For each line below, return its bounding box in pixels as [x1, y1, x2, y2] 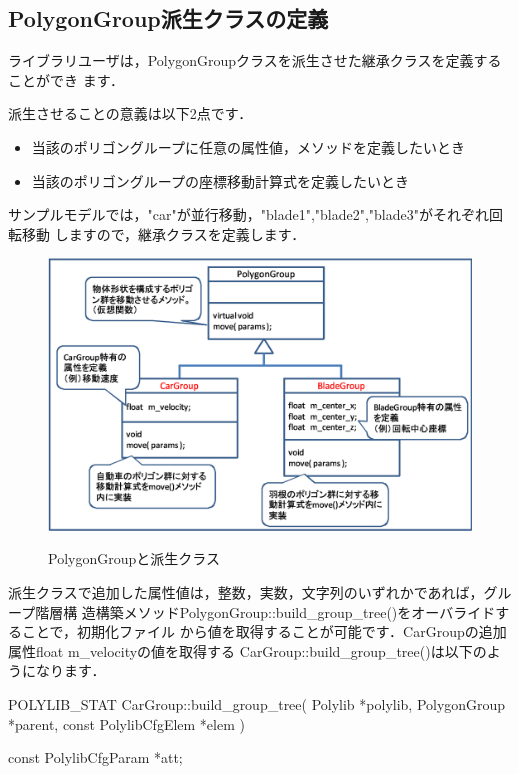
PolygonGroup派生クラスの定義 [8, 3, 329, 34]
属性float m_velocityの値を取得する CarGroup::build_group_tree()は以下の [8, 640, 487, 661]
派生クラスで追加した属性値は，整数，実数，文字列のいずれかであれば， [8, 582, 484, 602]
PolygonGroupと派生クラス [48, 548, 220, 569]
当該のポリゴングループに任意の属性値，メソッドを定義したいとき [31, 136, 465, 157]
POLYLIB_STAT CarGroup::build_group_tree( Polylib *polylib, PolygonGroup [8, 693, 506, 714]
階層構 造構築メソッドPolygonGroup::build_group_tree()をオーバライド [35, 601, 496, 622]
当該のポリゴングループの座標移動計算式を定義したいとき [31, 170, 409, 191]
